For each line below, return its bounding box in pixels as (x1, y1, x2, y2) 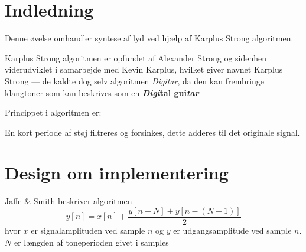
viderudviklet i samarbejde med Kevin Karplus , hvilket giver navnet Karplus (5, 63, 283, 76)
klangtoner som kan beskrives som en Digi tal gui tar (5, 86, 199, 99)
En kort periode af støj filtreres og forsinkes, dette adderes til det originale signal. (5, 126, 300, 138)
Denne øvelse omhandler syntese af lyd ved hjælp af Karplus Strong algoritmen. (5, 32, 294, 44)
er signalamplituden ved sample (31, 224, 145, 237)
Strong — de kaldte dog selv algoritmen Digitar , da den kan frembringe (5, 74, 265, 87)
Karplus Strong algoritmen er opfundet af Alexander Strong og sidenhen (5, 51, 267, 64)
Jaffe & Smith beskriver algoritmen (5, 195, 132, 207)
